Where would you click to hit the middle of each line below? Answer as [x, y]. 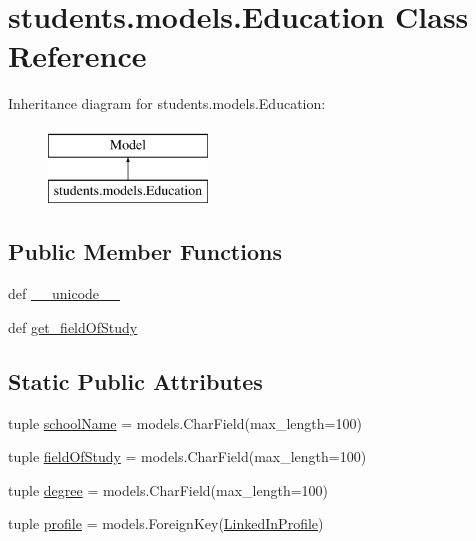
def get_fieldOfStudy [73, 326]
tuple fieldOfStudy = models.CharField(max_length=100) [187, 456]
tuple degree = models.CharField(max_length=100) [168, 489]
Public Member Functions [145, 251]
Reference [77, 55]
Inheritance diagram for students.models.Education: [167, 103]
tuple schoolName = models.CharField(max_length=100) [185, 422]
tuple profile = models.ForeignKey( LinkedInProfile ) [166, 523]
